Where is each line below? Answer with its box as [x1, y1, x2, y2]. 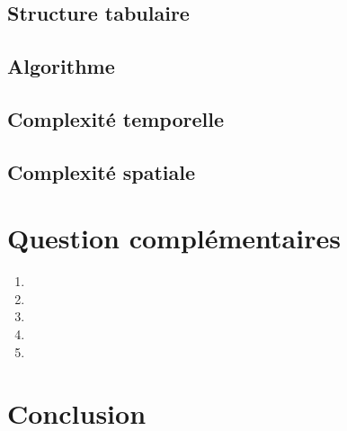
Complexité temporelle [7, 104, 224, 132]
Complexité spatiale [7, 157, 196, 185]
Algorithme [7, 52, 115, 80]
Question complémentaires [7, 220, 341, 256]
